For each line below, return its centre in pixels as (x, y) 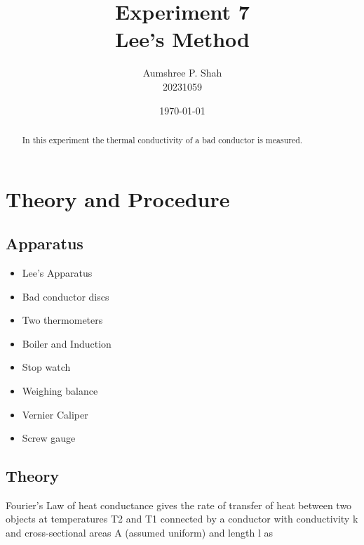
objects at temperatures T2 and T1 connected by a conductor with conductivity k (182, 519)
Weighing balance (60, 390)
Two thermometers (62, 320)
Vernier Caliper (55, 414)
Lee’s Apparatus (57, 272)
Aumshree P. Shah (182, 73)
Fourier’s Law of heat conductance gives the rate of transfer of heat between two (179, 505)
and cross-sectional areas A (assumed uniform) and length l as (139, 533)
